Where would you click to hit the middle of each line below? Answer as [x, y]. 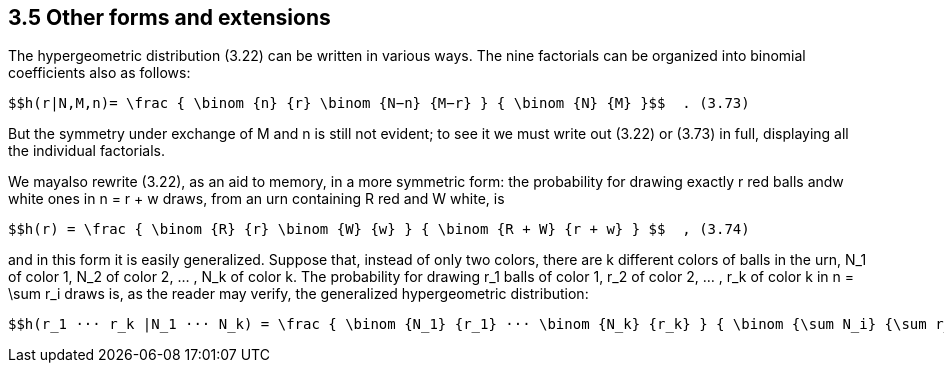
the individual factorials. [87, 151]
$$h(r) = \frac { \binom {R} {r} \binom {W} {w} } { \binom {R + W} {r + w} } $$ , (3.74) [379, 229]
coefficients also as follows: [99, 73]
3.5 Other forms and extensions [169, 17]
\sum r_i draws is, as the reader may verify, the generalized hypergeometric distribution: [298, 294]
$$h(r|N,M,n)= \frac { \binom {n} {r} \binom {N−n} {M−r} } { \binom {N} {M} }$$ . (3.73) [379, 103]
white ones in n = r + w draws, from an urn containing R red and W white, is [256, 199]
